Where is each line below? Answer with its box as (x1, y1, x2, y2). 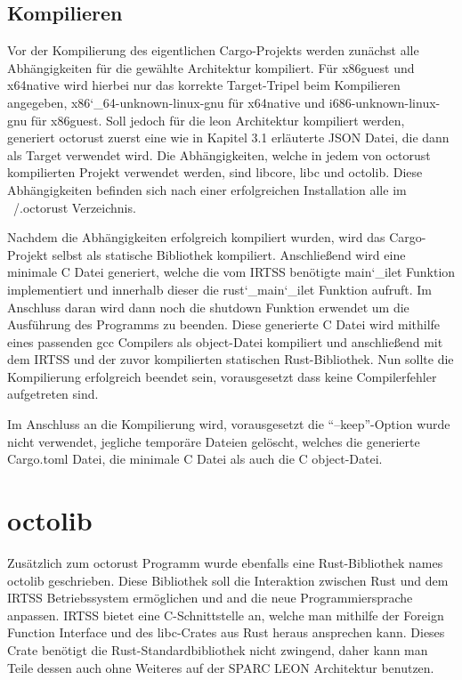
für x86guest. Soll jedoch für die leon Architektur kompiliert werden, (30, 110, 405, 129)
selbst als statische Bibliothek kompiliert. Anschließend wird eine (52, 245, 406, 263)
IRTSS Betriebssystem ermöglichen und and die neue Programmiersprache (7, 588, 413, 607)
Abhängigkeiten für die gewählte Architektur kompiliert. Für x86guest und (7, 58, 415, 77)
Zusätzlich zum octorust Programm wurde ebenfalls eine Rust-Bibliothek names (7, 553, 443, 571)
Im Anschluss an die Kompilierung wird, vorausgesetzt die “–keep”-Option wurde (7, 415, 450, 433)
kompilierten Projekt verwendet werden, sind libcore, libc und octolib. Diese (7, 163, 423, 182)
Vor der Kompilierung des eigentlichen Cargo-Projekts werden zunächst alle (7, 41, 419, 60)
